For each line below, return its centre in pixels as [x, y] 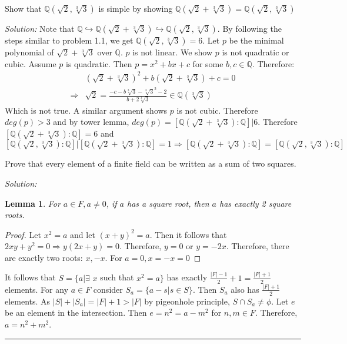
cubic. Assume [31, 63]
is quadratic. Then [99, 63]
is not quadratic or [256, 52]
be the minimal [256, 40]
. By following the [249, 28]
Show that [23, 8]
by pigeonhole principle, [187, 301]
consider [108, 289]
